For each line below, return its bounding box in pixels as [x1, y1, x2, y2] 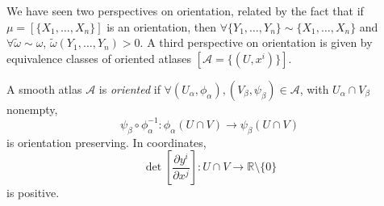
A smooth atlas [6, 80, 82, 97]
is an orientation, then [106, 18, 217, 35]
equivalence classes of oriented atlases [6, 49, 192, 66]
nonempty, [6, 100, 58, 117]
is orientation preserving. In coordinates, [6, 133, 207, 150]
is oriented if [98, 80, 161, 97]
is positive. [6, 184, 60, 201]
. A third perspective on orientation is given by [140, 34, 373, 51]
